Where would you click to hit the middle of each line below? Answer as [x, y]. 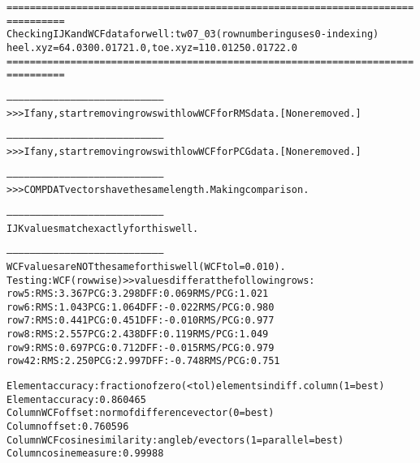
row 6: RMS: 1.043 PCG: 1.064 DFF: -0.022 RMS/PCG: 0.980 [141, 307]
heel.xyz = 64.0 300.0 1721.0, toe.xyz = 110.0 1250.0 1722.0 [152, 47]
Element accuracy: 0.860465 [76, 399]
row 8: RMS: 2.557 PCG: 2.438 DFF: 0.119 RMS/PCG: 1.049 [138, 334]
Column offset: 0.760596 [68, 427]
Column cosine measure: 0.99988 [85, 454]
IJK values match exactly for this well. [103, 228]
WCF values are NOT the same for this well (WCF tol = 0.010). [146, 266]
